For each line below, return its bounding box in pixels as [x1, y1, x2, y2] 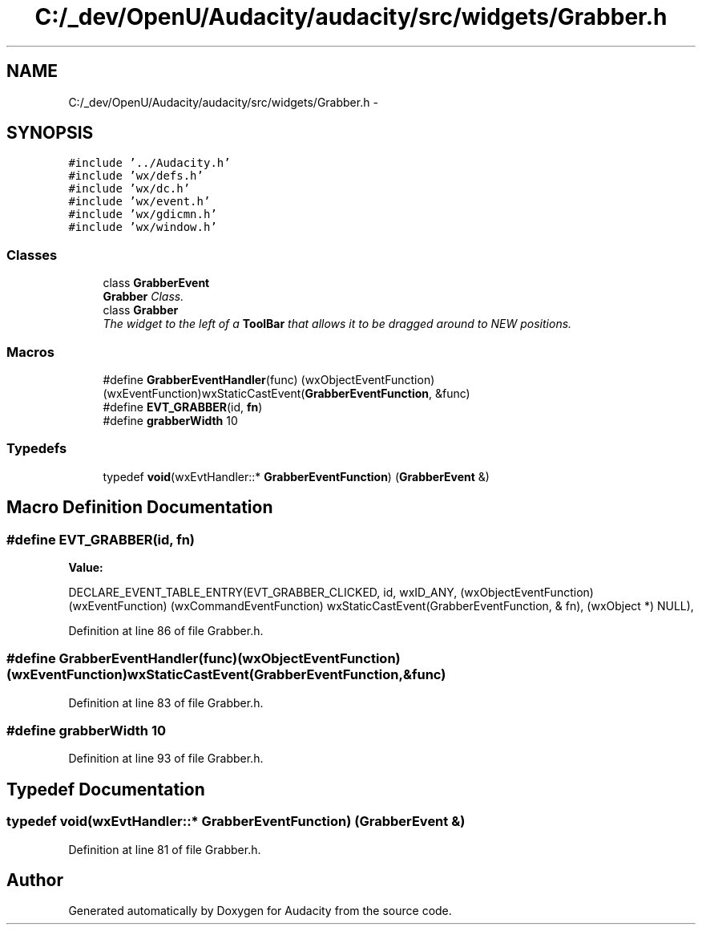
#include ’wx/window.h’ [68, 221, 217, 234]
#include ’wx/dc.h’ [68, 182, 191, 196]
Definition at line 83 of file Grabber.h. [68, 695, 264, 710]
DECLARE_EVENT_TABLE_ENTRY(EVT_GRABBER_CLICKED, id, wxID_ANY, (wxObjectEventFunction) [68, 585, 594, 599]
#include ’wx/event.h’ [68, 195, 211, 208]
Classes [6, 246, 58, 263]
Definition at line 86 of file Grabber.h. [68, 623, 264, 638]
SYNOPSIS [6, 123, 94, 144]
